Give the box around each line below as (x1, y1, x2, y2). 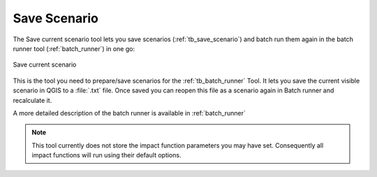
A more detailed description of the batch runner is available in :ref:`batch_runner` (13, 108, 246, 117)
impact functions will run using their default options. (31, 151, 182, 160)
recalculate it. (13, 96, 52, 104)
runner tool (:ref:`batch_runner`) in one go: (13, 44, 135, 52)
